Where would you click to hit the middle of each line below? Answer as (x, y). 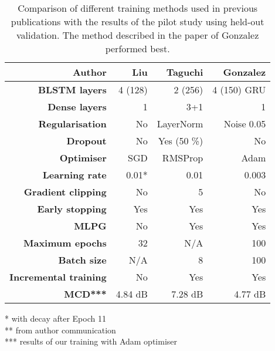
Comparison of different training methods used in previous (138, 8)
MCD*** (85, 294)
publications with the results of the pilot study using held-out (137, 21)
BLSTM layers (72, 90)
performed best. (137, 48)
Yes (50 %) (181, 141)
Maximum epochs (65, 243)
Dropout (86, 141)
